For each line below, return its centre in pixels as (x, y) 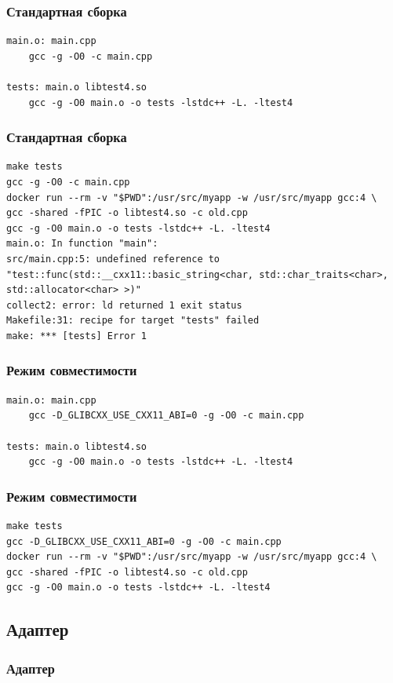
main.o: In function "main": (82, 244)
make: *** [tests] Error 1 (76, 336)
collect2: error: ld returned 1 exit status (124, 305)
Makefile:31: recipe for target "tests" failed (133, 321)
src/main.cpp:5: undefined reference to (113, 259)
